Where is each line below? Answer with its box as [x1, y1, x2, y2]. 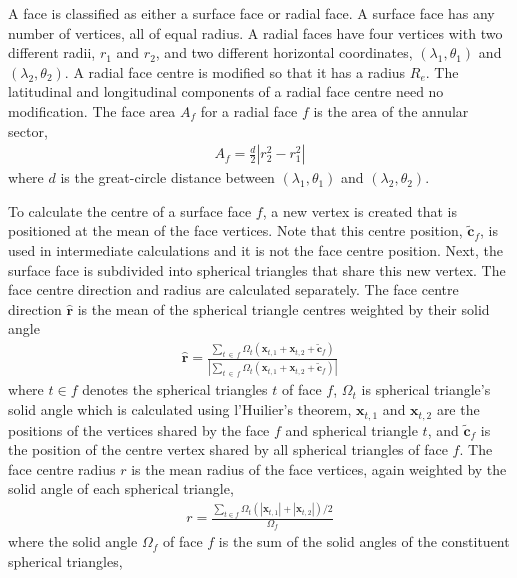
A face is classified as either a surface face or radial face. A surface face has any [8, 3, 495, 23]
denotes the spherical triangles [82, 379, 268, 400]
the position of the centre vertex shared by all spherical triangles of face [8, 439, 448, 460]
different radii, [8, 42, 96, 63]
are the [436, 399, 480, 420]
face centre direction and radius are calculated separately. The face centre [8, 279, 459, 300]
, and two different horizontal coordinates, [155, 42, 413, 63]
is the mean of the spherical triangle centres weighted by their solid [77, 298, 490, 319]
